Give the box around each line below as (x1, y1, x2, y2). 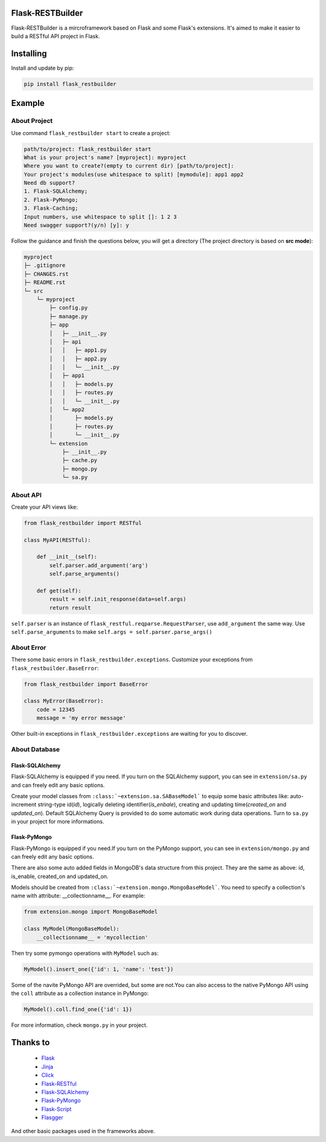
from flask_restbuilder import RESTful (24, 520, 142, 526)
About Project (11, 117, 53, 125)
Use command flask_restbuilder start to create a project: (11, 129, 171, 136)
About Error (11, 643, 46, 652)
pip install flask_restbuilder (24, 81, 117, 87)
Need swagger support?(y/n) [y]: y (24, 222, 129, 229)
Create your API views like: (11, 503, 78, 510)
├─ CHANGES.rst (24, 270, 69, 277)
